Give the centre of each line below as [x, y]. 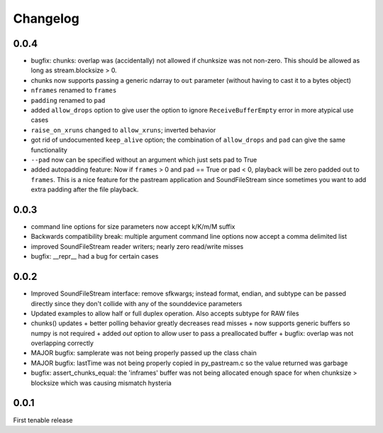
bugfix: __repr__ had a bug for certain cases [95, 257]
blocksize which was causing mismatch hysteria [101, 383]
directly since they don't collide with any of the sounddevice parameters [137, 303]
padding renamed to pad [68, 100]
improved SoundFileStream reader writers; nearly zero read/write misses [137, 246]
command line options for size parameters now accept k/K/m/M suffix [133, 227]
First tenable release [43, 420]
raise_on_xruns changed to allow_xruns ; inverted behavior [123, 130]
